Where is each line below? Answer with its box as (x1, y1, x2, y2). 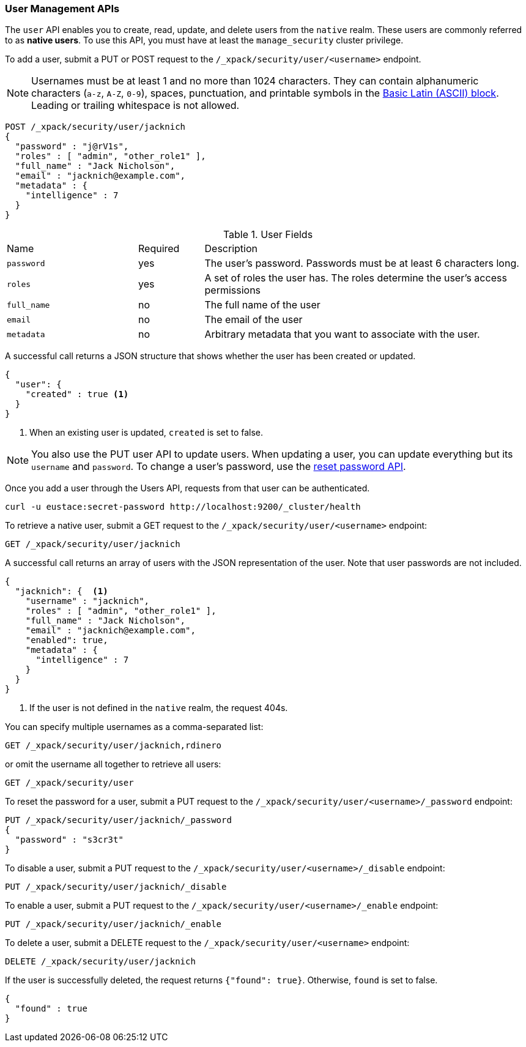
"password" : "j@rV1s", (15, 141, 129, 152)
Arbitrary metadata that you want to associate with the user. (204, 328, 480, 341)
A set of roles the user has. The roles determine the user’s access (204, 272, 507, 285)
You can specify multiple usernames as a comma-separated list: (5, 721, 264, 732)
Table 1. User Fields (223, 228, 313, 241)
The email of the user (204, 313, 303, 326)
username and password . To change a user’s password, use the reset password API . (31, 460, 406, 473)
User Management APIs (5, 2, 120, 15)
